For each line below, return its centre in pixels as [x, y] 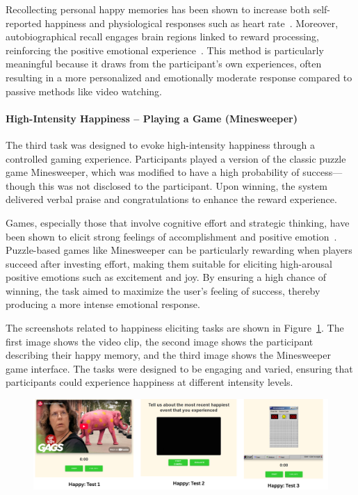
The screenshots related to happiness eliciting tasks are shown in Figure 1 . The [175, 328]
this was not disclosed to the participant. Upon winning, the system [183, 185]
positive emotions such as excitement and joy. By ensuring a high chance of [166, 277]
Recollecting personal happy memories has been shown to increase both [158, 9]
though [21, 185]
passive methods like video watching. [84, 91]
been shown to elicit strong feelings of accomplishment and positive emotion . [171, 236]
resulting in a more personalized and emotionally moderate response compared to [179, 77]
